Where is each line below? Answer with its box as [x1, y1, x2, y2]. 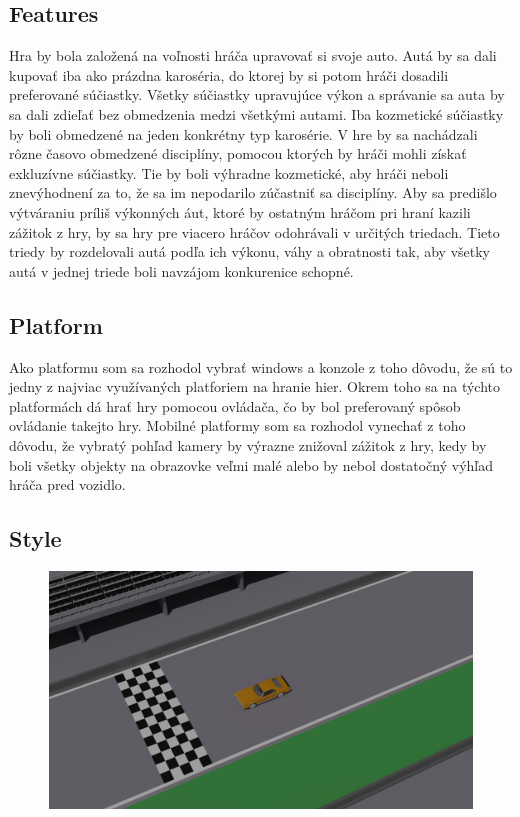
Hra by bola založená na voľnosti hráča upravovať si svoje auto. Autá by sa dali [9, 45, 497, 66]
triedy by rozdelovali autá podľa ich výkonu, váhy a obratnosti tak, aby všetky [9, 241, 490, 262]
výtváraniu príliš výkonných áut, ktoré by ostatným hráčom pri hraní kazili [9, 201, 471, 222]
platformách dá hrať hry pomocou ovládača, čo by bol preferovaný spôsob [9, 395, 461, 416]
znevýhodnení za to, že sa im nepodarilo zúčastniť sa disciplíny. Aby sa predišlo [9, 182, 497, 203]
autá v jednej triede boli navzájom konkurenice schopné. [9, 260, 354, 281]
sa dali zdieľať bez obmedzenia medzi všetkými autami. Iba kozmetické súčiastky [9, 103, 504, 124]
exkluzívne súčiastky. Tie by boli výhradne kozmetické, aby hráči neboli [9, 162, 449, 183]
